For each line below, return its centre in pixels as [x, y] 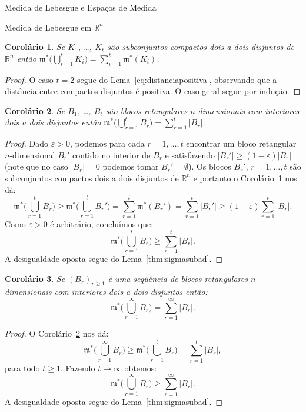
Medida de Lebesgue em [48, 27]
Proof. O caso [29, 79]
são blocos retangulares [147, 110]
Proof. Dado [27, 143]
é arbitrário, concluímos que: [102, 224]
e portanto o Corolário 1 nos [245, 177]
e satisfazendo [190, 154]
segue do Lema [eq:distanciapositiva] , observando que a [177, 79]
